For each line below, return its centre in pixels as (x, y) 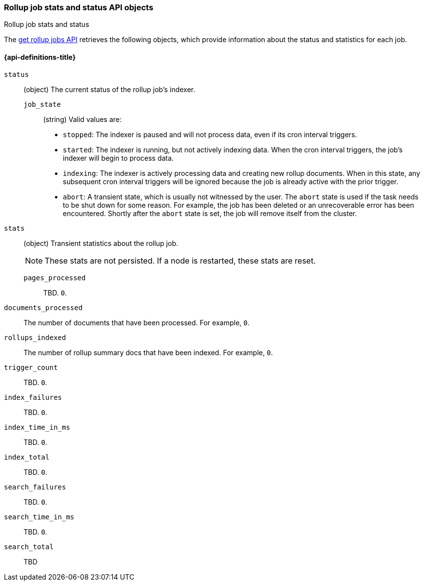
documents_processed (43, 307)
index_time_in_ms (37, 427)
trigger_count (31, 367)
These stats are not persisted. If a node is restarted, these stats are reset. (180, 260)
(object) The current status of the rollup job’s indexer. (109, 89)
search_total (29, 547)
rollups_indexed (35, 337)
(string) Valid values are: (82, 119)
